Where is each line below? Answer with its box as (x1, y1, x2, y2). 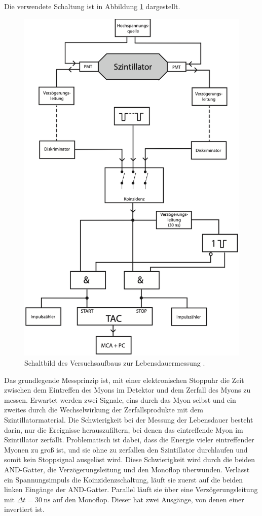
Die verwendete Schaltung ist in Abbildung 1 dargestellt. (4, 1, 180, 11)
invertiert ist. (4, 504, 45, 514)
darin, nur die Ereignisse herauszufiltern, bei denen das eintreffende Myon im (4, 424, 243, 435)
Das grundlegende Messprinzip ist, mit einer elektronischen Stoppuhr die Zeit (4, 374, 244, 385)
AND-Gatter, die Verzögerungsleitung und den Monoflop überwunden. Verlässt (4, 464, 250, 474)
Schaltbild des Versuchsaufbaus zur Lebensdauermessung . (24, 358, 205, 368)
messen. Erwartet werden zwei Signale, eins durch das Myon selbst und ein (4, 394, 236, 405)
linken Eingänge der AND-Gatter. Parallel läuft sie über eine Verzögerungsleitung (4, 484, 258, 495)
